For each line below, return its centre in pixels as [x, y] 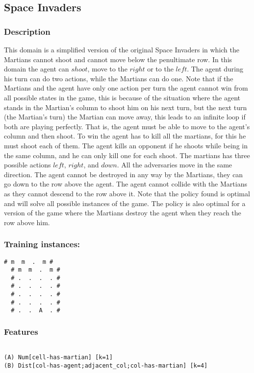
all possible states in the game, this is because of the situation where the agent [122, 97]
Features [21, 332]
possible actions [27, 165]
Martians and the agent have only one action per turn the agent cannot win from [126, 88]
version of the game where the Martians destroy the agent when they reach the [123, 213]
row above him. [27, 222]
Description [27, 31]
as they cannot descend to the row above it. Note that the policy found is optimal [127, 193]
